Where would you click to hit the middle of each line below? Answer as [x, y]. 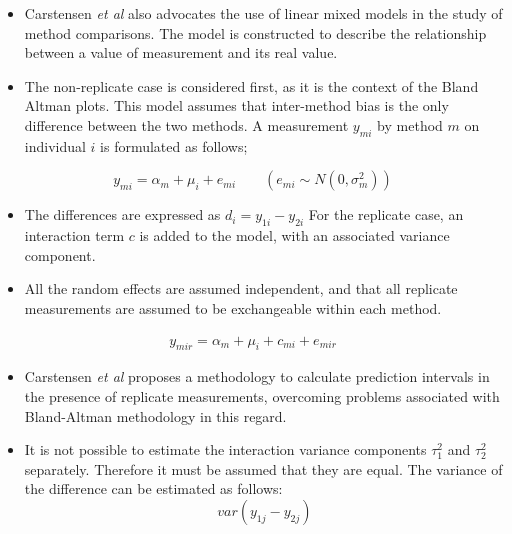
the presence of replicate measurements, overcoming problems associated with [262, 395]
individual [55, 145]
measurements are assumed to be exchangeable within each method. [233, 307]
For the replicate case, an [386, 214]
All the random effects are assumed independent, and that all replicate [241, 288]
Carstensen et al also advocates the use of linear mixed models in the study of [263, 13]
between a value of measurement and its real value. [181, 52]
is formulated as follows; [174, 145]
